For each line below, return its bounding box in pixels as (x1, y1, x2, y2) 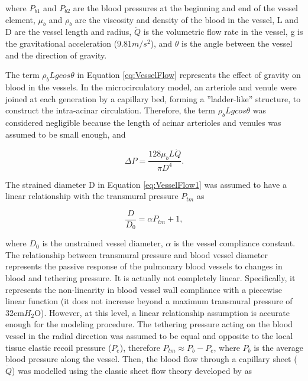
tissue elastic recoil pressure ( (5, 341, 112, 353)
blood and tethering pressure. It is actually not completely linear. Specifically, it (5, 272, 296, 284)
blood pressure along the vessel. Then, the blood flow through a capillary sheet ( (5, 353, 297, 365)
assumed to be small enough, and (5, 128, 126, 140)
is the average (254, 341, 303, 353)
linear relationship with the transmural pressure (5, 190, 179, 202)
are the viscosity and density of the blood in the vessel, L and (74, 13, 299, 25)
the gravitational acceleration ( (5, 37, 118, 49)
